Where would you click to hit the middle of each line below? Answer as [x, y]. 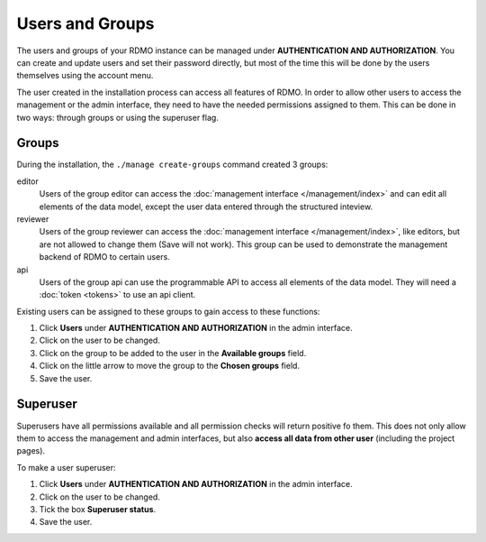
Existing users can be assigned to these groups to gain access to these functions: [168, 311]
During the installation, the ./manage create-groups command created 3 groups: [172, 165]
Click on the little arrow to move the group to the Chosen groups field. [170, 366]
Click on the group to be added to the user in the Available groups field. [173, 353]
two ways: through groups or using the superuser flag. [118, 117]
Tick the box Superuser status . [98, 509]
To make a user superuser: [66, 467]
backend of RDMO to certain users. [104, 257]
